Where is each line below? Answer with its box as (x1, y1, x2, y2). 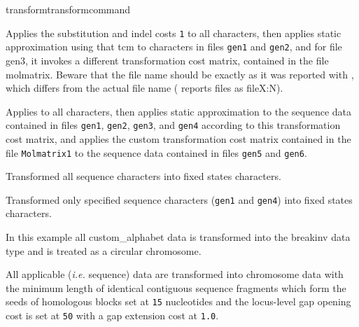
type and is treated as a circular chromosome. (6, 243, 202, 258)
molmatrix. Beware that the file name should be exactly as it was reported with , (6, 67, 354, 81)
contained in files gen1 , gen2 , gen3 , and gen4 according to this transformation (6, 118, 341, 132)
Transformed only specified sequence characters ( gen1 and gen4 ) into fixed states (6, 192, 353, 207)
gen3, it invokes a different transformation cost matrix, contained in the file (6, 53, 329, 67)
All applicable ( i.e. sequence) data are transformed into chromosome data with (6, 267, 344, 281)
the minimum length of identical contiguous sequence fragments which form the (6, 280, 346, 295)
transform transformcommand (6, 2, 131, 16)
